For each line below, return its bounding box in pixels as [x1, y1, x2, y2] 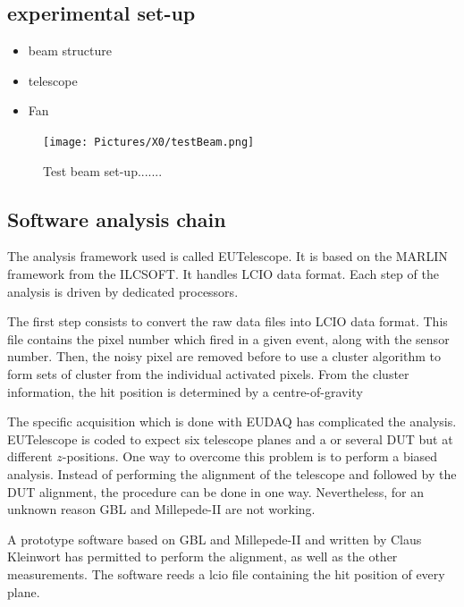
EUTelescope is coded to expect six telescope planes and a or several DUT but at [7, 429, 453, 448]
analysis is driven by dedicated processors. [7, 282, 239, 300]
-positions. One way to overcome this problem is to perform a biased [62, 447, 438, 466]
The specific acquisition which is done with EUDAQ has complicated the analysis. [7, 412, 457, 431]
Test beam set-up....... [43, 161, 163, 180]
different [7, 447, 53, 466]
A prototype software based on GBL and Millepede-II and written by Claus [7, 529, 422, 548]
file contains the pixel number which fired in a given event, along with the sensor [7, 329, 450, 348]
